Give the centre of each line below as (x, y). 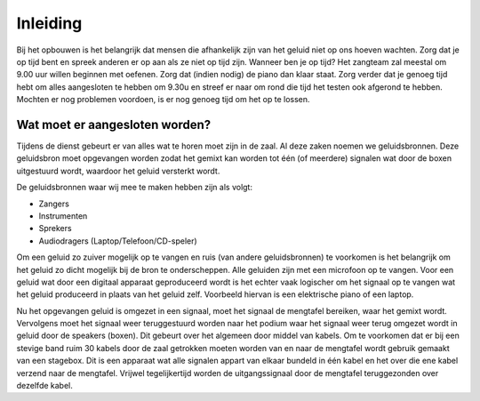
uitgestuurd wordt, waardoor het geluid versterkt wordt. (118, 171)
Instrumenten (63, 216)
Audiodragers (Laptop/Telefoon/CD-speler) (118, 241)
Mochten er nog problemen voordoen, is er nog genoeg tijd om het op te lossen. (163, 100)
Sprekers (55, 229)
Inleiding (49, 23)
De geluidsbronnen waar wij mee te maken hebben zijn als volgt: (135, 188)
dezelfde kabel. (44, 386)
